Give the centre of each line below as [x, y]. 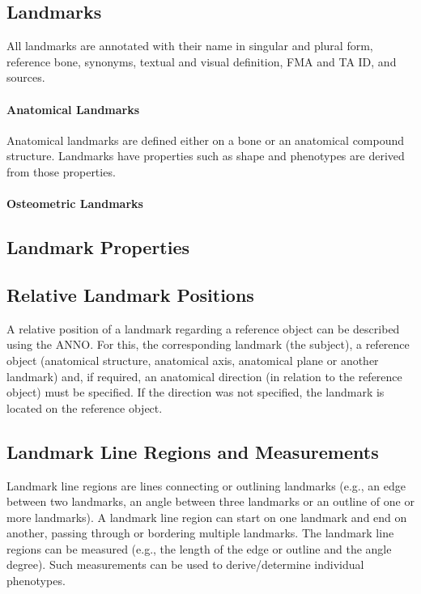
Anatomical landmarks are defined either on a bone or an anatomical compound [206, 140]
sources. [26, 77]
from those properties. [61, 171]
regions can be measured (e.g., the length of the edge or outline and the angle [199, 548]
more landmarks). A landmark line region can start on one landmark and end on [207, 517]
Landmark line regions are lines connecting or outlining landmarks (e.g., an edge [206, 485]
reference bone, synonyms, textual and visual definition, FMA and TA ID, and [202, 61]
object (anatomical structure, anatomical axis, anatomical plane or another [193, 360]
